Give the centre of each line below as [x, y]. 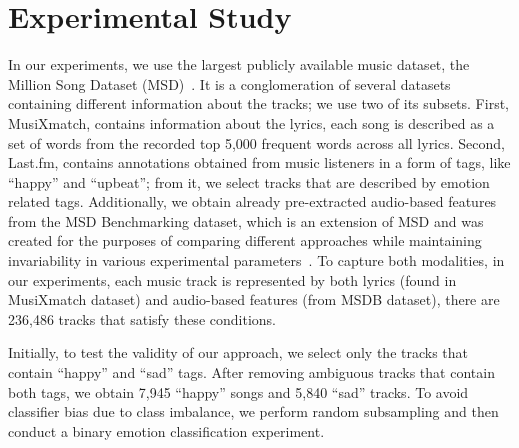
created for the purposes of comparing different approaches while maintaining [245, 240]
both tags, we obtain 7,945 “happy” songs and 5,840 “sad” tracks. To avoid [238, 391]
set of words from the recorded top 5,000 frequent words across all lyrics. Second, [256, 142]
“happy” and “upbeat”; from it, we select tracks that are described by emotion [249, 181]
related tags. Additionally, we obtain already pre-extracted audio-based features [252, 201]
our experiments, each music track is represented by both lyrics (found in [232, 279]
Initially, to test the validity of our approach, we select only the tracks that [238, 352]
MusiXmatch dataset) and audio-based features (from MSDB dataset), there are [254, 299]
